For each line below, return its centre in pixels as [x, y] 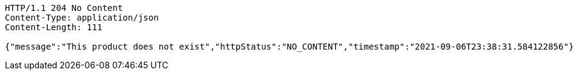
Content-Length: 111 [54, 27]
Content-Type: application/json [82, 18]
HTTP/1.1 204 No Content [64, 8]
